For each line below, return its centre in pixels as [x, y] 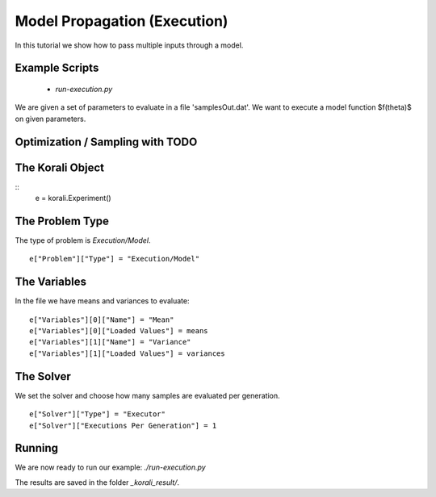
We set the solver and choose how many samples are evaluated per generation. [147, 395]
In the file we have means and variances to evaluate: [102, 301]
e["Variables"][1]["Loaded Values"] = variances [127, 353]
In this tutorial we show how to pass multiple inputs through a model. [129, 45]
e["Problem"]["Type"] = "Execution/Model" [115, 259]
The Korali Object [60, 167]
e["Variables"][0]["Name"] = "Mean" [102, 319]
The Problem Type [62, 221]
